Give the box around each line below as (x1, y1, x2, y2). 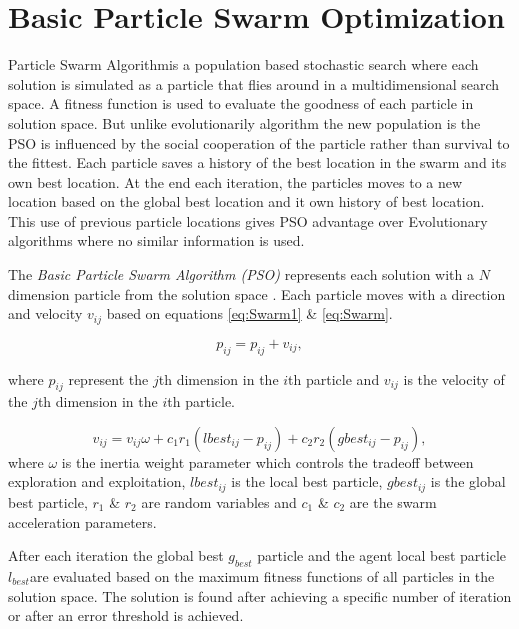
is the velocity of (403, 368, 505, 389)
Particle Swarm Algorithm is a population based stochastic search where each (8, 54, 479, 75)
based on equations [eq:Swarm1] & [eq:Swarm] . (106, 303, 393, 324)
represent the (68, 368, 149, 389)
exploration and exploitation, (8, 471, 186, 492)
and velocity (8, 303, 83, 324)
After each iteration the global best (8, 545, 224, 566)
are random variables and (141, 491, 297, 512)
